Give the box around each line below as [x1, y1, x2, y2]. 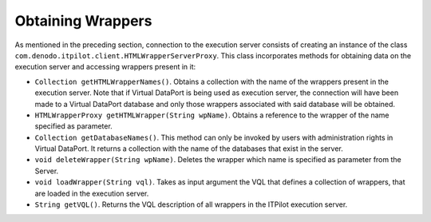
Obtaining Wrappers [14, 12, 152, 30]
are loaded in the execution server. [34, 188, 149, 198]
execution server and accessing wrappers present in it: [14, 62, 196, 72]
